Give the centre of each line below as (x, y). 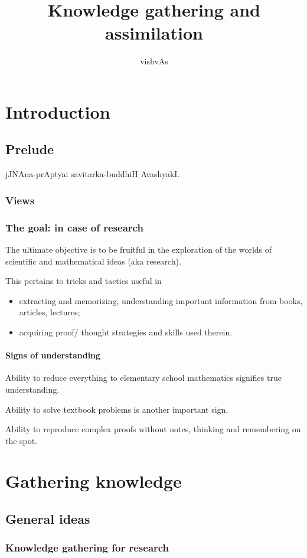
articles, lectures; (50, 312)
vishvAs (154, 61)
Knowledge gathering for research (87, 548)
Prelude (30, 149)
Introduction (58, 111)
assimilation (154, 33)
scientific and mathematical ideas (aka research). (93, 261)
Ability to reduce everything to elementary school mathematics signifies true (143, 378)
